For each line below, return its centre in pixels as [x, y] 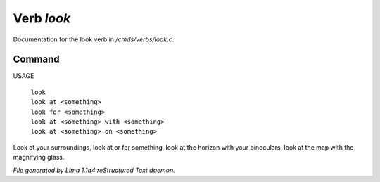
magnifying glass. [39, 157]
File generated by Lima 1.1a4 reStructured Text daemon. [94, 170]
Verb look [42, 18]
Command [36, 59]
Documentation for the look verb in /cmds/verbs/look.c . [94, 39]
